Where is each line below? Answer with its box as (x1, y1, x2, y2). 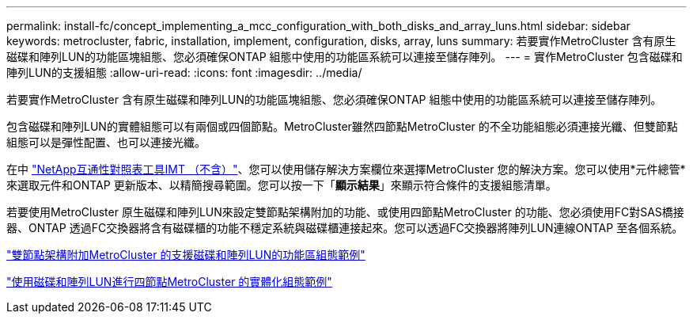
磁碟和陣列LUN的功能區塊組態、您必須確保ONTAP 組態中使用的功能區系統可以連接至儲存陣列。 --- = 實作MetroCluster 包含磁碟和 (6, 50, 683, 63)
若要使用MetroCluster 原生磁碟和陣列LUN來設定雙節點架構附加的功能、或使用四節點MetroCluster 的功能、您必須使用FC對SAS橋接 (6, 205, 684, 219)
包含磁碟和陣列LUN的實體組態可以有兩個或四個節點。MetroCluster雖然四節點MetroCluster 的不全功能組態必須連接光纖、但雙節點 (6, 120, 678, 133)
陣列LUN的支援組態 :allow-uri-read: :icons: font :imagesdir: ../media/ (6, 66, 362, 79)
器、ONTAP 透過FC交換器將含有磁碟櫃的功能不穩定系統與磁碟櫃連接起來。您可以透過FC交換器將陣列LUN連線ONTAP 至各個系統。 (6, 221, 684, 234)
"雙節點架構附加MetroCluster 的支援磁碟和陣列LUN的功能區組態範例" (6, 248, 365, 261)
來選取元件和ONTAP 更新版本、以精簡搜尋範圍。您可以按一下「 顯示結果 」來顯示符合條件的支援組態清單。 (6, 178, 557, 192)
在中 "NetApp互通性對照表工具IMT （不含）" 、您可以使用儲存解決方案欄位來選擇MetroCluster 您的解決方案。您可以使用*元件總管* (6, 162, 686, 176)
